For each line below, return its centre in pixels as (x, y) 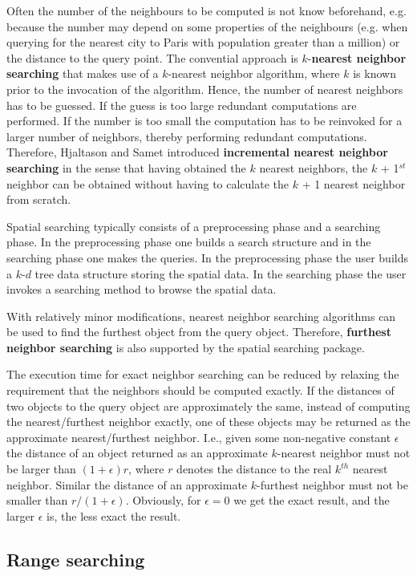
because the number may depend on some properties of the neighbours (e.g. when (207, 26)
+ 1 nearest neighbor (354, 183)
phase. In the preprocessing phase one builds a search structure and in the (189, 242)
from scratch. (39, 199)
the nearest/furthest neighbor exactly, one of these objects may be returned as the (208, 422)
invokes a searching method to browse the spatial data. (142, 289)
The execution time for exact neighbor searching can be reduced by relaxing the (203, 374)
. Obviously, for (163, 500)
